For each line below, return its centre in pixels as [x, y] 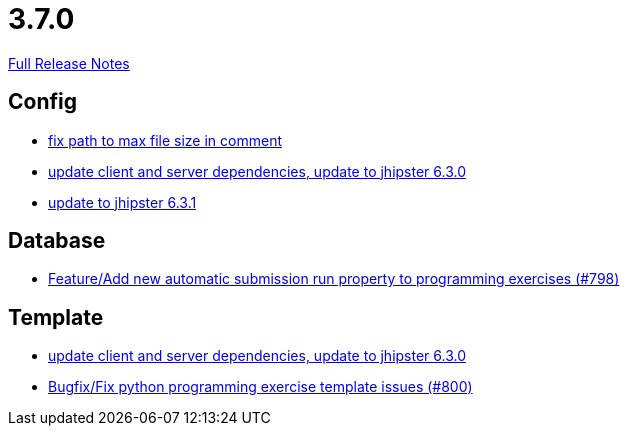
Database [57, 241]
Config [42, 102]
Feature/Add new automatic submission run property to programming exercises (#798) [334, 279]
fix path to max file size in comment [165, 140]
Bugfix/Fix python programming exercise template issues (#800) [260, 387]
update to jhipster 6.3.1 [122, 202]
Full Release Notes [69, 63]
